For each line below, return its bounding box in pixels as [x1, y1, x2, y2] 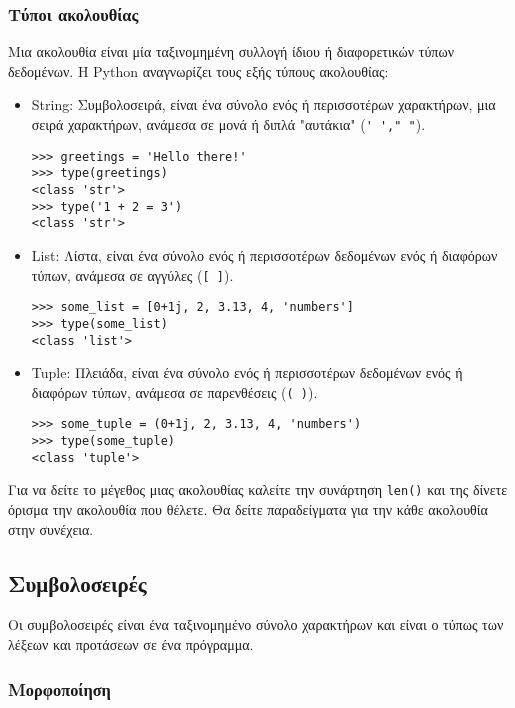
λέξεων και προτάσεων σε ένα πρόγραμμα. [8, 634, 254, 655]
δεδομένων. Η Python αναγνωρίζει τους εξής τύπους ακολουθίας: [8, 60, 389, 81]
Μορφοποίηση [8, 676, 111, 701]
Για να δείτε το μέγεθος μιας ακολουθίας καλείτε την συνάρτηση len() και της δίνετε [8, 479, 508, 500]
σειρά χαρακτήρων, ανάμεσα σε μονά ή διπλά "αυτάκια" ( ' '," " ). [31, 114, 426, 134]
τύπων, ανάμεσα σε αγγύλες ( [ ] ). [31, 264, 234, 285]
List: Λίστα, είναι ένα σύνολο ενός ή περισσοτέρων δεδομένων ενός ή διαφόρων [31, 244, 498, 265]
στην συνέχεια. [8, 518, 94, 539]
